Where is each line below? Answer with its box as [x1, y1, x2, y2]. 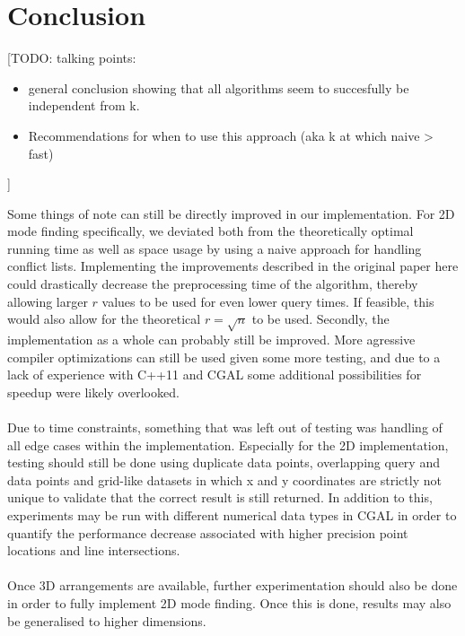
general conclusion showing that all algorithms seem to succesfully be [28, 78, 409, 97]
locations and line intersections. [7, 541, 180, 560]
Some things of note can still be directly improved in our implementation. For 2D [7, 204, 455, 222]
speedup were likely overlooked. [7, 382, 180, 401]
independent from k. [28, 96, 140, 115]
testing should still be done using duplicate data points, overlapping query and [7, 453, 440, 472]
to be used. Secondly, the [251, 309, 390, 328]
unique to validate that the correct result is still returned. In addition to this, [7, 488, 433, 507]
